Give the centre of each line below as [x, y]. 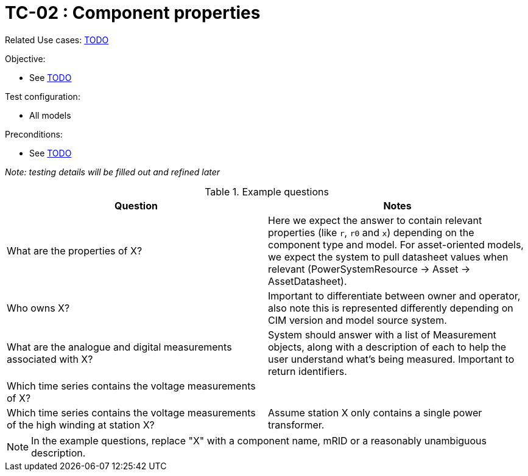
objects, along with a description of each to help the [387, 347]
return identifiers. [308, 371]
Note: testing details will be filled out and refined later [113, 172]
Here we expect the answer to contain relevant [375, 220]
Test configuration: [43, 96]
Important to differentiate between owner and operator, [394, 296]
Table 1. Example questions [267, 191]
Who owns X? [38, 308]
